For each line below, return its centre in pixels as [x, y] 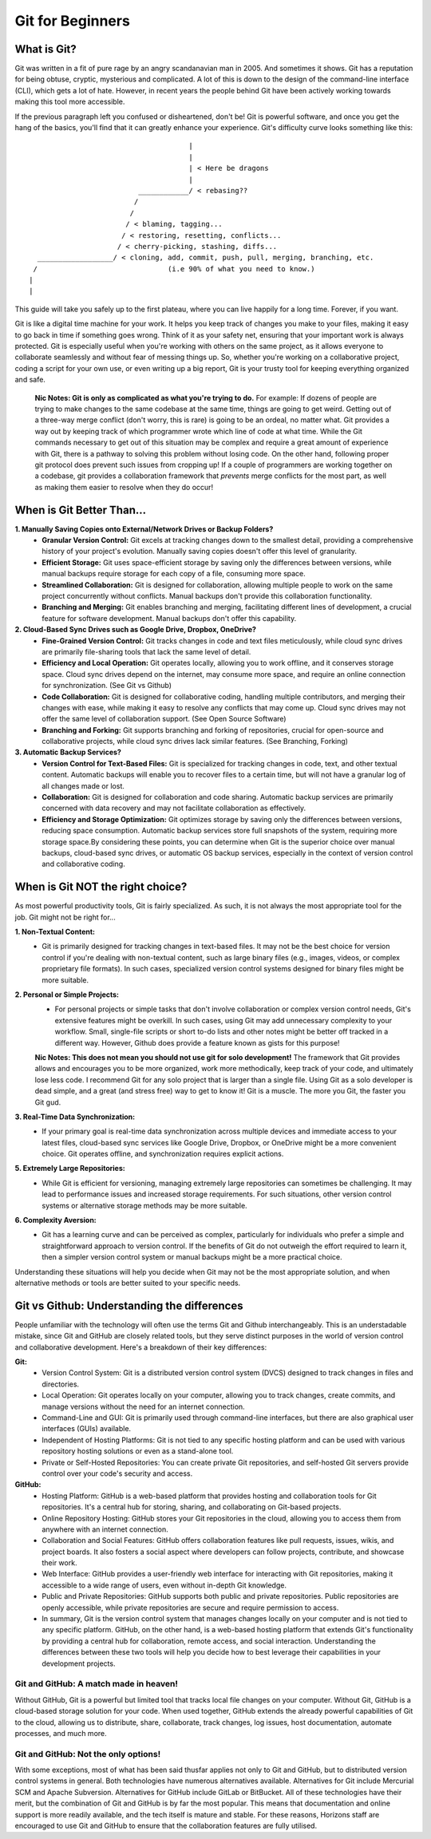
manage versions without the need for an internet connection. [143, 1406]
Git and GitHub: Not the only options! [88, 1754]
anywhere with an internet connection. [105, 1529]
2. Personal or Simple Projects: [67, 995]
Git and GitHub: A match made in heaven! [97, 1684]
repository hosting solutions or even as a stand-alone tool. [138, 1451]
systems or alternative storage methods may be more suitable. [144, 1205]
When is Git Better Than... [81, 510]
